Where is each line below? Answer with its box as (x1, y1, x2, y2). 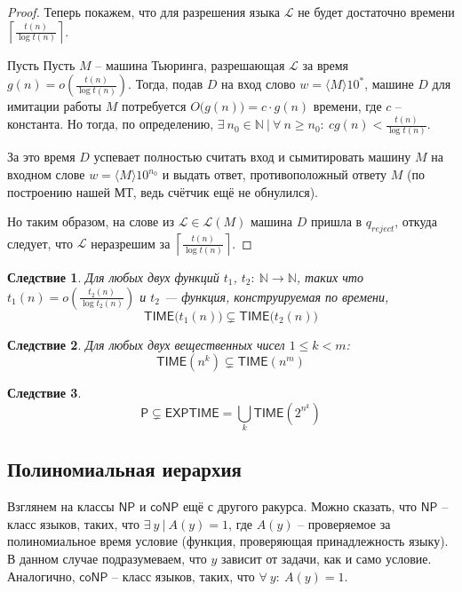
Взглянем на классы (7, 497, 115, 516)
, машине (364, 75, 414, 93)
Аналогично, (7, 566, 76, 585)
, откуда (394, 212, 437, 231)
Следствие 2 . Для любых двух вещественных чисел (7, 335, 285, 353)
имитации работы (7, 97, 102, 115)
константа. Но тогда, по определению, (7, 114, 214, 133)
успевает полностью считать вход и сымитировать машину (93, 147, 411, 166)
